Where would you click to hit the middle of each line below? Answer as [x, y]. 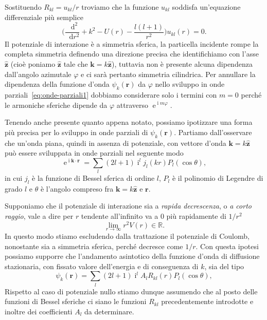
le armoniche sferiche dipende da [56, 105]
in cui [14, 178]
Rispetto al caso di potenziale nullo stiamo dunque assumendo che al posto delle [131, 291]
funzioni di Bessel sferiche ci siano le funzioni [76, 301]
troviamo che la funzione [120, 7]
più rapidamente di [196, 216]
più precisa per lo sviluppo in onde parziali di [76, 132]
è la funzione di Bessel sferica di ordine [93, 178]
